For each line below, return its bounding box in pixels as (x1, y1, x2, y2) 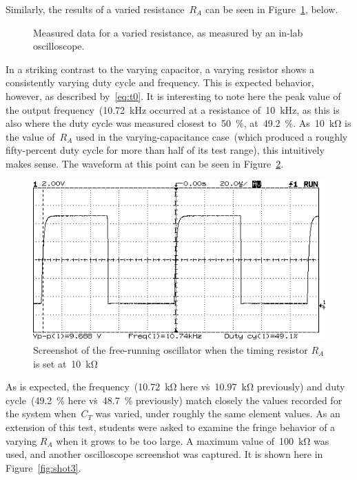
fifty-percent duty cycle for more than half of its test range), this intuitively (6, 143, 325, 157)
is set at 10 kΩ (33, 356, 98, 370)
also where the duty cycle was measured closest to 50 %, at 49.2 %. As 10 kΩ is (6, 116, 351, 130)
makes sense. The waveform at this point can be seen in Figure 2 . (6, 156, 284, 170)
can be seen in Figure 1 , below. (205, 2, 338, 16)
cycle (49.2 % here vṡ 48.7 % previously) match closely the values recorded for (6, 392, 343, 407)
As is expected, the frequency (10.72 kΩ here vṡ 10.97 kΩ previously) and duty (6, 379, 345, 394)
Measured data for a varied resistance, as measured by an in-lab (33, 25, 303, 39)
